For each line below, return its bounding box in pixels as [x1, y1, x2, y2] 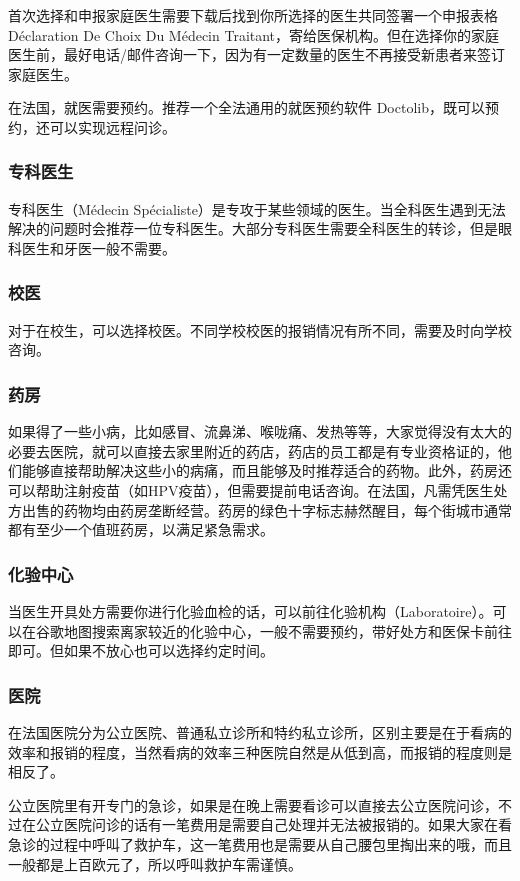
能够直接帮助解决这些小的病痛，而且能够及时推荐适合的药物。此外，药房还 [21, 460, 512, 481]
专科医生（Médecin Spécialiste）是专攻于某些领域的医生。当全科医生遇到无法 [8, 198, 506, 219]
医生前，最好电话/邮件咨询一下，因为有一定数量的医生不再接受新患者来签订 [8, 44, 505, 65]
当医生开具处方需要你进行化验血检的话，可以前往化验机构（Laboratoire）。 [8, 600, 493, 621]
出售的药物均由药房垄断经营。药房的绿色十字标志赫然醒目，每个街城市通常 [21, 499, 512, 520]
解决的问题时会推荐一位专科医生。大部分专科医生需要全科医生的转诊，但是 [8, 218, 498, 239]
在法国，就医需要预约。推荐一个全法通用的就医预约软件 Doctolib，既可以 [8, 97, 485, 118]
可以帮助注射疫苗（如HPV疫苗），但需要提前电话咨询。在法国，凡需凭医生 [8, 479, 494, 500]
